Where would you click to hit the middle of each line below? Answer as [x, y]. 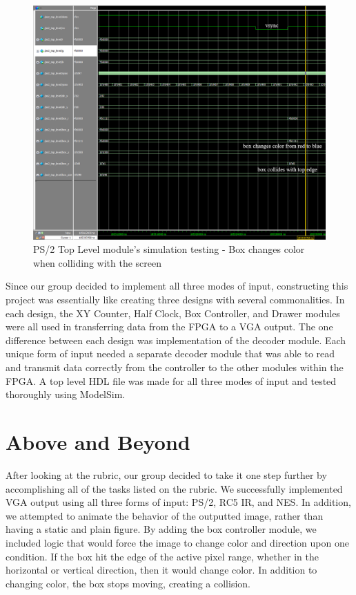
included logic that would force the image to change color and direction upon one [177, 542]
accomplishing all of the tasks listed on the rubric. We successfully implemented [174, 488]
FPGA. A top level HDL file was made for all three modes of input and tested [171, 380]
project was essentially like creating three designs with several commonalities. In [175, 300]
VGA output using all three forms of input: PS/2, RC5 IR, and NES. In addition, [178, 502]
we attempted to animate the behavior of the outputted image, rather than [165, 515]
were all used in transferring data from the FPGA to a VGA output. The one [169, 327]
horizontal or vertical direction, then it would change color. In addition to [161, 570]
